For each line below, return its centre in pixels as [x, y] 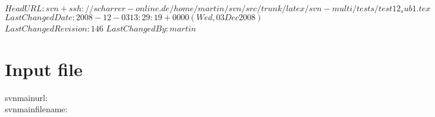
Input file [44, 69]
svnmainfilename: [36, 109]
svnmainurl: [26, 97]
